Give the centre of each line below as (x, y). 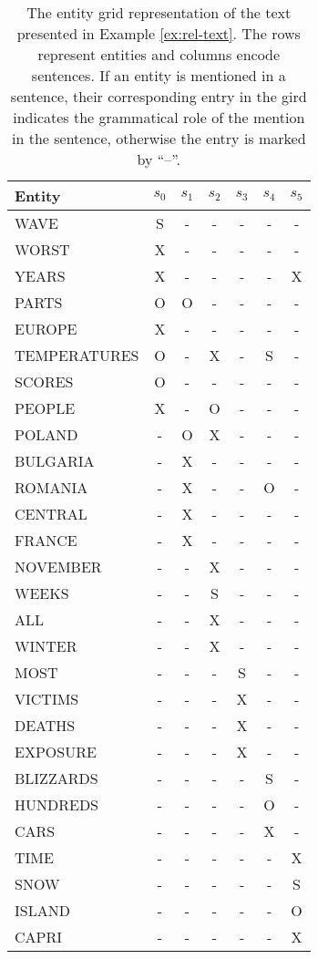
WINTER (46, 646)
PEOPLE (45, 408)
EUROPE (46, 329)
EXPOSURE (56, 752)
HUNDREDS (57, 804)
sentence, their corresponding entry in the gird (159, 96)
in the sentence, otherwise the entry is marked (159, 138)
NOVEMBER (58, 567)
